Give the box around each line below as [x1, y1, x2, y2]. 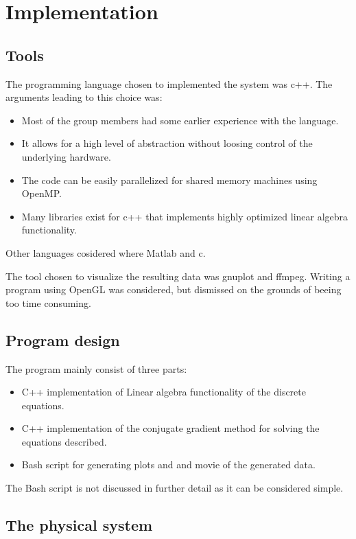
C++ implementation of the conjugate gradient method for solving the [21, 421, 320, 435]
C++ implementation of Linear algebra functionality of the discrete [21, 385, 306, 399]
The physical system [5, 514, 153, 536]
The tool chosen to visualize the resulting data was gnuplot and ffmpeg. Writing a [5, 268, 351, 283]
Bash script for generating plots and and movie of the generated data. [21, 457, 316, 472]
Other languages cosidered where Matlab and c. [5, 245, 206, 260]
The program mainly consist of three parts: [5, 361, 187, 376]
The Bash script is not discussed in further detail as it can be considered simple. [5, 481, 344, 495]
